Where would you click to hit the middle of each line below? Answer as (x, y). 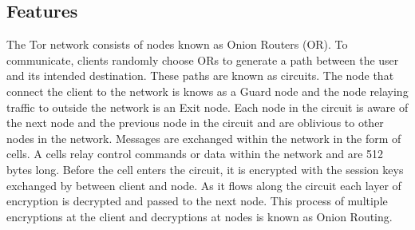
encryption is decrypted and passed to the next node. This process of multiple (197, 201)
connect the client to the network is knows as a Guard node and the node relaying (207, 91)
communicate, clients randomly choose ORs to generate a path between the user (203, 59)
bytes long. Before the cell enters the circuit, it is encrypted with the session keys (205, 169)
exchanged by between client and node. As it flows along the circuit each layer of (204, 185)
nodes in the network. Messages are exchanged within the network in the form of (204, 138)
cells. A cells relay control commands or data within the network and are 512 (195, 154)
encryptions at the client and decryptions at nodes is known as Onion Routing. (200, 216)
